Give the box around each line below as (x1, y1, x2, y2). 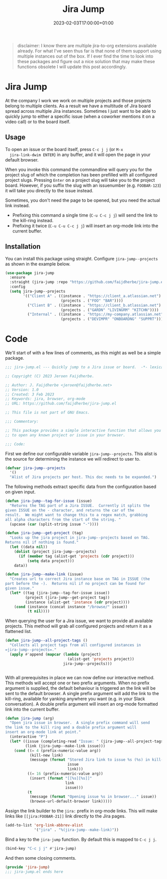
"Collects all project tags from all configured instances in (9, 642, 141, 648)
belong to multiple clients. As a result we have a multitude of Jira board (5, 103, 151, 109)
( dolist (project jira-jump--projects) (14, 549, 97, 554)
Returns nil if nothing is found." (5, 540, 79, 545)
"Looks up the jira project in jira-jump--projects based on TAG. (9, 535, 150, 540)
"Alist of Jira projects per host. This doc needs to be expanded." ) (9, 475, 157, 480)
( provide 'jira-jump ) (5, 865, 50, 870)
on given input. (5, 489, 36, 495)
